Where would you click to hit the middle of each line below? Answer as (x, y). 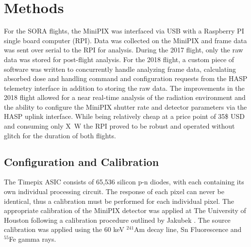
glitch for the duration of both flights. (60, 135)
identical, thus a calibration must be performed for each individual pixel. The (119, 201)
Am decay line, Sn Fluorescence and (188, 229)
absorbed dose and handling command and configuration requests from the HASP (126, 78)
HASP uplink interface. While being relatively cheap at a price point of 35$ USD (124, 116)
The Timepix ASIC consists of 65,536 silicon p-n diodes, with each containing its (124, 182)
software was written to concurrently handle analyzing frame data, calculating (120, 69)
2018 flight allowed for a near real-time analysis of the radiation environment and (125, 97)
